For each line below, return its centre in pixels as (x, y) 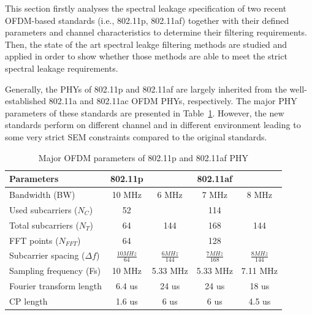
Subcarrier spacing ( (47, 255)
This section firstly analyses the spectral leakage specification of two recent (146, 8)
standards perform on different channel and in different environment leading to (153, 125)
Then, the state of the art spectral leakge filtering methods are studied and (146, 44)
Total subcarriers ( (44, 225)
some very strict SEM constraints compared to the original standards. (136, 136)
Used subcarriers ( (44, 209)
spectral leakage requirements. (62, 68)
